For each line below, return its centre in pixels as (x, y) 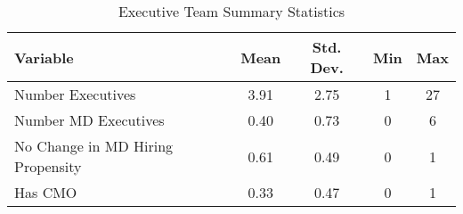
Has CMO (46, 192)
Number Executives (75, 94)
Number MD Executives (89, 120)
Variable (44, 57)
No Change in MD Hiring (94, 146)
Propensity (48, 166)
